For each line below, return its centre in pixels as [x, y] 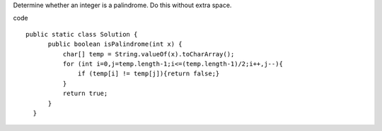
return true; [85, 94]
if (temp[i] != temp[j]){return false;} [149, 74]
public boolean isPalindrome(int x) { [115, 44]
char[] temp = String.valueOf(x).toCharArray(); [149, 54]
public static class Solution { [82, 34]
